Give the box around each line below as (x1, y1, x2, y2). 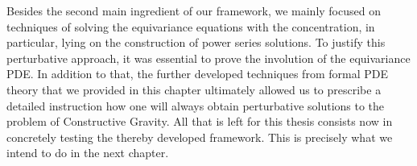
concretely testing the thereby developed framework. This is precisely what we (6, 128, 393, 145)
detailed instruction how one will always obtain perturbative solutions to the (6, 97, 385, 114)
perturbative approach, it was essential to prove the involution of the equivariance (6, 49, 411, 66)
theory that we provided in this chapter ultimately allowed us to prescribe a (6, 81, 382, 98)
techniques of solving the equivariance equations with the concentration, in (6, 18, 375, 35)
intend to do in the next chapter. (6, 144, 169, 161)
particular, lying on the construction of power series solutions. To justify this (6, 34, 386, 51)
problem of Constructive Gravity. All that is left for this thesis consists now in (6, 113, 393, 130)
